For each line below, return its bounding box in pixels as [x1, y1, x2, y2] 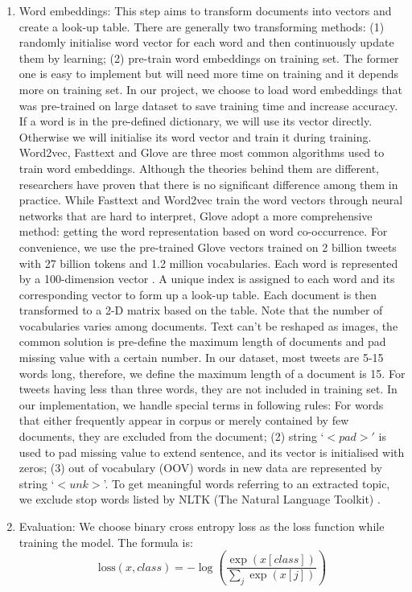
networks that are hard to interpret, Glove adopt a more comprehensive [19, 207, 373, 224]
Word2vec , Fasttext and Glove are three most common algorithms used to [19, 144, 385, 161]
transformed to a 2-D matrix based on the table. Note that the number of [19, 302, 383, 319]
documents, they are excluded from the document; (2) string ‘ [19, 428, 324, 445]
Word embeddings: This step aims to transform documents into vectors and [19, 2, 392, 18]
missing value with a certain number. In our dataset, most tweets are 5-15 [19, 349, 384, 366]
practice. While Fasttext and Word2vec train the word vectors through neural [19, 191, 403, 208]
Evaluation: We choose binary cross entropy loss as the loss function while [19, 518, 385, 534]
